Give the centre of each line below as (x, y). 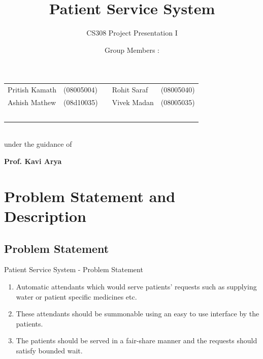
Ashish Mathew (32, 102)
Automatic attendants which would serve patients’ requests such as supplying (136, 286)
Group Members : (132, 50)
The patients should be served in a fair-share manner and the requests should (137, 340)
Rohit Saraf (130, 90)
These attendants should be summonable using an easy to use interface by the (138, 314)
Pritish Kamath (32, 90)
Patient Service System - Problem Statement (74, 269)
